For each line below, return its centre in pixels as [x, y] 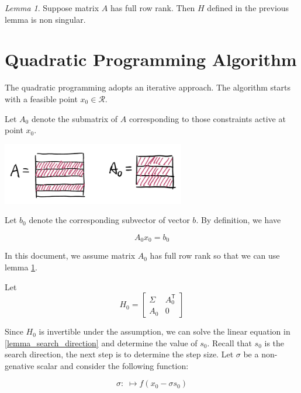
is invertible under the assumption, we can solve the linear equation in [165, 331]
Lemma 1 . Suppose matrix [52, 8]
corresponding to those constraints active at [207, 118]
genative [20, 365]
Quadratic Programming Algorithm [151, 59]
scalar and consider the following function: [113, 365]
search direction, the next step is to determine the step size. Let [119, 354]
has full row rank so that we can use [215, 255]
